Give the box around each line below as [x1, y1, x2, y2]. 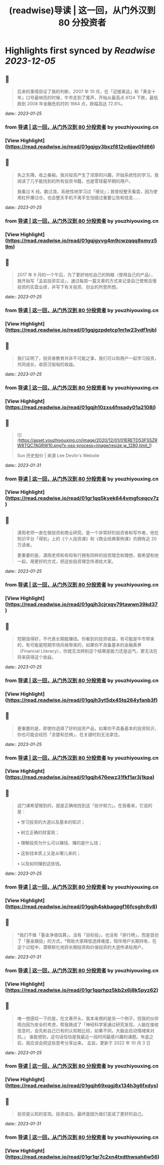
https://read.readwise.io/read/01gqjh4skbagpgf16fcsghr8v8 [7, 903, 156, 910]
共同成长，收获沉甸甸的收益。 [17, 361, 77, 367]
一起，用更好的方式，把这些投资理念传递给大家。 [17, 559, 116, 564]
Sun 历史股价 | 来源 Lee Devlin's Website [17, 452, 99, 458]
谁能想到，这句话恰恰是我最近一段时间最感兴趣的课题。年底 [29, 1034, 149, 1040]
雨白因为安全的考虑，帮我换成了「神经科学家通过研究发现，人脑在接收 [17, 1022, 159, 1027]
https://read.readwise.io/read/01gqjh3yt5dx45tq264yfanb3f [7, 697, 156, 703]
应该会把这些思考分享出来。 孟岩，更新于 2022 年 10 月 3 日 [30, 1040, 151, 1046]
